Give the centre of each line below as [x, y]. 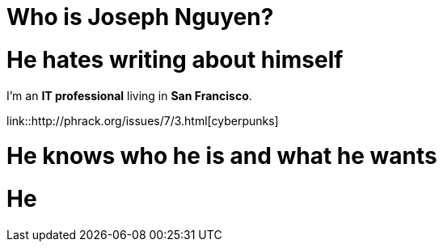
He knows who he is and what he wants [222, 156]
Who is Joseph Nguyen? [140, 17]
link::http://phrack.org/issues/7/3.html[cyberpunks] [143, 120]
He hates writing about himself [175, 59]
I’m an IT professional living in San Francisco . [129, 95]
